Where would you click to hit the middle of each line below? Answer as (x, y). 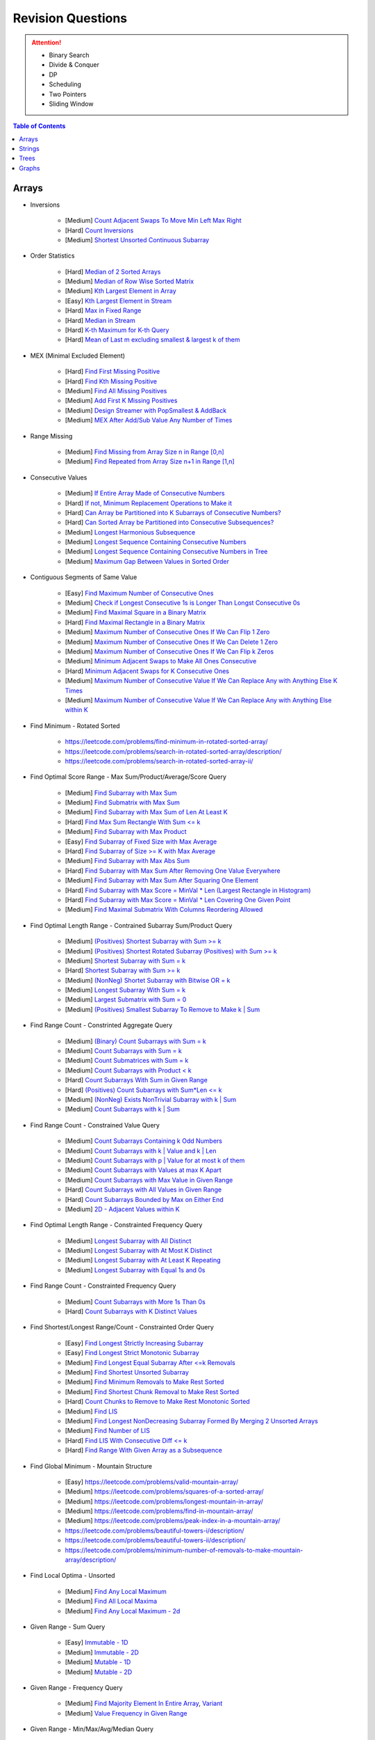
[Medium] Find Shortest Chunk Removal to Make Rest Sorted (152, 1391)
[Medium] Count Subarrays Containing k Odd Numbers (143, 1141)
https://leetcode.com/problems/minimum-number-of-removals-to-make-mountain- (184, 1550)
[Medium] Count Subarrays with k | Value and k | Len (141, 1150)
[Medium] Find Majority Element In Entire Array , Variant (144, 1703)
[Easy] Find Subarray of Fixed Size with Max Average (141, 841)
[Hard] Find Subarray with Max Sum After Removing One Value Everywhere (173, 871)
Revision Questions (70, 18)
